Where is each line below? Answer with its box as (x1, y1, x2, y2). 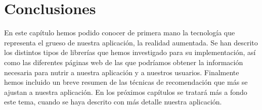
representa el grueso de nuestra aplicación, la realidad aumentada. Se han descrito (4, 37, 258, 47)
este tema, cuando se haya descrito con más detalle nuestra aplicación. (4, 96, 222, 107)
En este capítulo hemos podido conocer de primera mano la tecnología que (4, 27, 235, 38)
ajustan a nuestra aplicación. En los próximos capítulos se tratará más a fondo (4, 86, 247, 97)
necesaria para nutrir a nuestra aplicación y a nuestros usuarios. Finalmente (4, 67, 239, 77)
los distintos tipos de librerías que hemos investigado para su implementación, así (4, 47, 256, 58)
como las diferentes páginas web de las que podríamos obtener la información (4, 57, 243, 67)
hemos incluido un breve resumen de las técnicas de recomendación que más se (4, 77, 248, 87)
